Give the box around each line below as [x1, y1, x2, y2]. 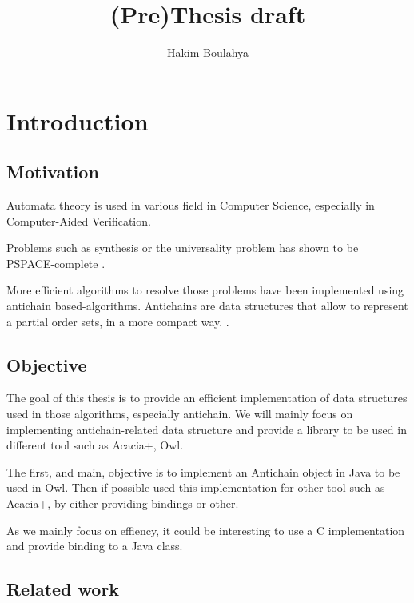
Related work [6, 577, 120, 601]
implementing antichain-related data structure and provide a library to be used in [6, 421, 407, 437]
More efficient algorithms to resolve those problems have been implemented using [6, 282, 404, 298]
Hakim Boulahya [166, 44, 249, 61]
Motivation [6, 159, 99, 184]
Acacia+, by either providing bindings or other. [6, 495, 239, 512]
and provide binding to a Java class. [6, 537, 183, 554]
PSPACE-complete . [6, 254, 105, 271]
